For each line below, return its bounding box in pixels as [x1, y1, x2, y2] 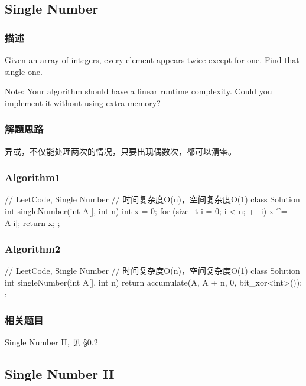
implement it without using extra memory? [5, 96, 161, 109]
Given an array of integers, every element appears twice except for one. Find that [5, 54, 300, 66]
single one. [5, 65, 43, 77]
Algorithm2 [5, 241, 61, 256]
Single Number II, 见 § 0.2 [5, 336, 98, 348]
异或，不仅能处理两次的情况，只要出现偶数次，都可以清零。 [5, 145, 236, 157]
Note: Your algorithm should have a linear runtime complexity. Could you [5, 85, 272, 97]
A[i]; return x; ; [5, 216, 60, 228]
